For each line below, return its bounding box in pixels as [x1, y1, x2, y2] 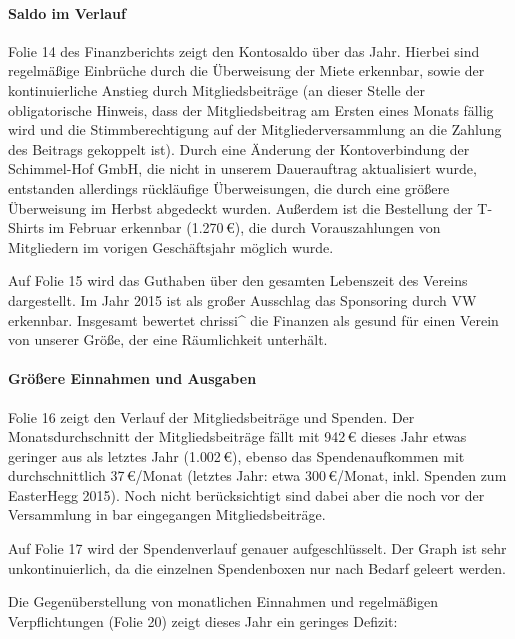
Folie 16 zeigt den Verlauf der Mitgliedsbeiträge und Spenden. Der [8, 406, 415, 427]
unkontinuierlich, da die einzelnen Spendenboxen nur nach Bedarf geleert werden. [8, 557, 506, 578]
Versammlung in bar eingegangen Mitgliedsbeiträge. [8, 504, 326, 525]
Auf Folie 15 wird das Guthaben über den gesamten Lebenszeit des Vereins [8, 270, 468, 291]
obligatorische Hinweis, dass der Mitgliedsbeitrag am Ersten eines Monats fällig [8, 99, 494, 120]
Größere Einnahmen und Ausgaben [8, 368, 257, 389]
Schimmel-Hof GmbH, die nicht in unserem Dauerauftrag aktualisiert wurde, [8, 158, 477, 179]
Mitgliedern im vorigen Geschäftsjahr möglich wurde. [8, 236, 334, 257]
